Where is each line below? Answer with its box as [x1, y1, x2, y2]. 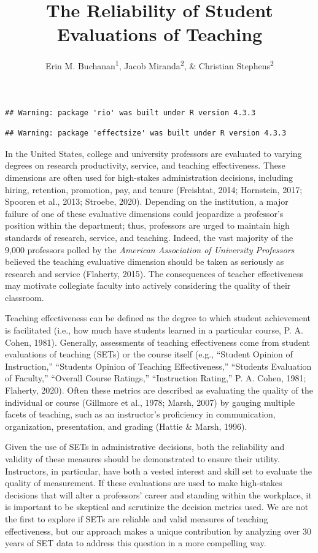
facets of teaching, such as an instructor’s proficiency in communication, [5, 408, 276, 421]
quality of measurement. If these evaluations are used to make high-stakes [5, 476, 282, 489]
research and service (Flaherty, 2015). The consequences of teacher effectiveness [5, 267, 304, 280]
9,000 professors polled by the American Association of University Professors [5, 243, 295, 256]
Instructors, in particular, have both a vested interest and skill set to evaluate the [5, 464, 312, 477]
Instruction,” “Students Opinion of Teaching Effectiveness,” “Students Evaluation [5, 359, 312, 372]
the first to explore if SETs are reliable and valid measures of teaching [5, 512, 268, 525]
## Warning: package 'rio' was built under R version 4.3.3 [5, 108, 256, 117]
